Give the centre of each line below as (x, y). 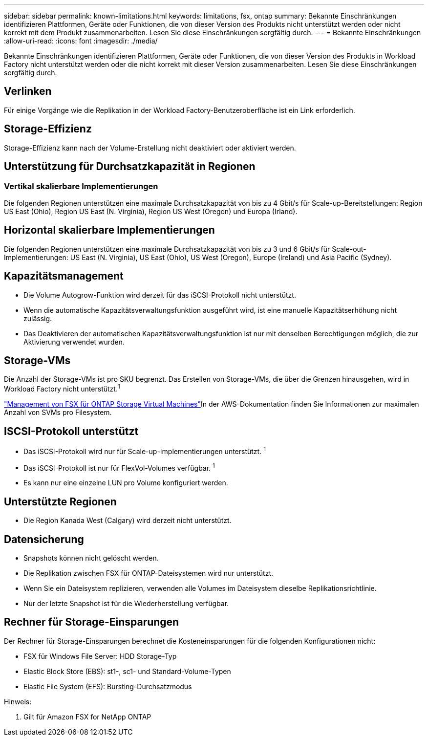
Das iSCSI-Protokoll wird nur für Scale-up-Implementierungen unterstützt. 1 (145, 450)
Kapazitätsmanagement (64, 276)
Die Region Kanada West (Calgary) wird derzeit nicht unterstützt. (128, 521)
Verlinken (28, 91)
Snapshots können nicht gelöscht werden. (91, 558)
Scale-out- (349, 249)
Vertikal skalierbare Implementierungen (81, 186)
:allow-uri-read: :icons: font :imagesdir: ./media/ (81, 41)
